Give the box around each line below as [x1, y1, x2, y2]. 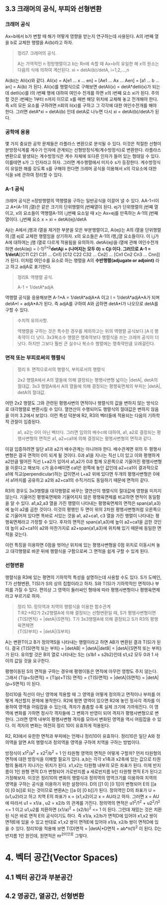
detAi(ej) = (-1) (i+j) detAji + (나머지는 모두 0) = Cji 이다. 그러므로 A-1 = [14, 245, 151, 252]
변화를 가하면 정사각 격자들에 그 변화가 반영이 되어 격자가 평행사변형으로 [14, 710, 154, 716]
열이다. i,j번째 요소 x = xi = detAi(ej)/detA [5, 216, 87, 223]
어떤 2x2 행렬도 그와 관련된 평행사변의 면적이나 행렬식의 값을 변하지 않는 [5, 400, 146, 406]
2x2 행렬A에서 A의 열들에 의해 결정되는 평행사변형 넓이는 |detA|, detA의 [17, 377, 158, 383]
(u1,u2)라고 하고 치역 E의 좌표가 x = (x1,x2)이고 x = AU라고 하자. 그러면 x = [5, 793, 152, 799]
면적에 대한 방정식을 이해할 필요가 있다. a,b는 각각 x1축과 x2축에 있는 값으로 [5, 756, 152, 762]
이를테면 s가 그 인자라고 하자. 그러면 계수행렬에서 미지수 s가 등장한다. [5, 159, 140, 165]
